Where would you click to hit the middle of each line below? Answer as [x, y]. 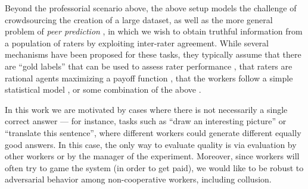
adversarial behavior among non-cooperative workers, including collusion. [138, 179]
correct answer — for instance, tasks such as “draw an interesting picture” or [146, 121]
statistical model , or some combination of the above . [103, 89]
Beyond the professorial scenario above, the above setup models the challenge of [151, 8]
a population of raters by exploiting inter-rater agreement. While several [137, 42]
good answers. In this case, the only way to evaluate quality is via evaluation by [151, 144]
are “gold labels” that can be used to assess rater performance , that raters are [149, 66]
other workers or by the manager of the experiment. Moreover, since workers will [152, 156]
